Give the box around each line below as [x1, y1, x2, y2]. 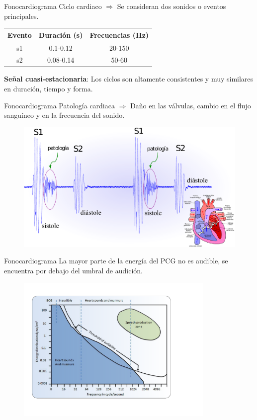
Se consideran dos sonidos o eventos [117, 1, 226, 11]
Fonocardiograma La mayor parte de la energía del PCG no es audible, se [4, 255, 228, 266]
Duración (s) [38, 29, 83, 40]
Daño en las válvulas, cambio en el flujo [130, 100, 251, 110]
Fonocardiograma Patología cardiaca [4, 100, 115, 110]
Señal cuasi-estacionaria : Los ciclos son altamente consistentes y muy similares [4, 74, 254, 84]
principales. [4, 10, 39, 21]
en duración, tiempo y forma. [4, 84, 93, 94]
